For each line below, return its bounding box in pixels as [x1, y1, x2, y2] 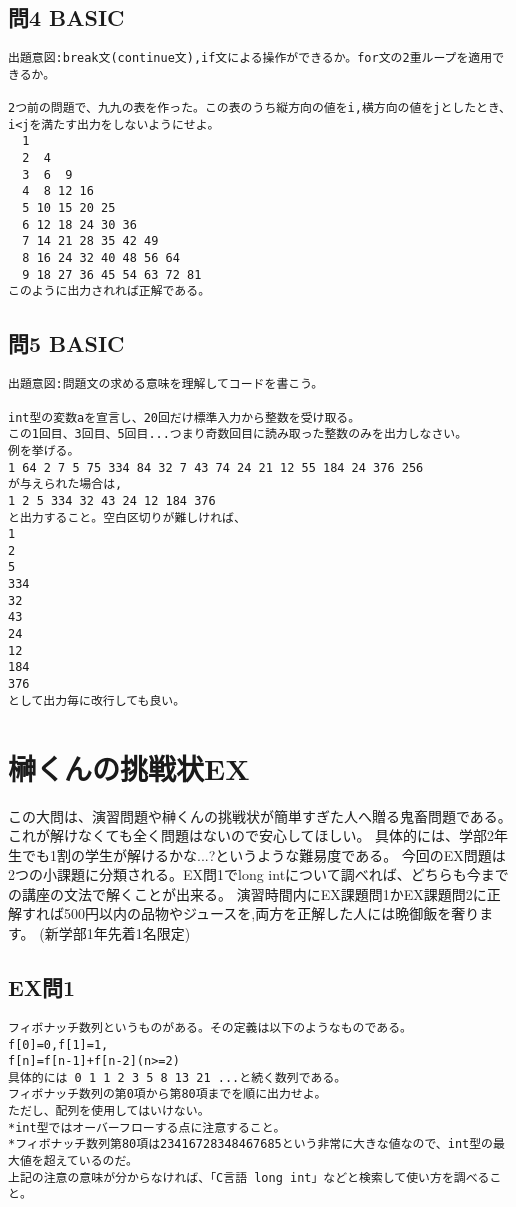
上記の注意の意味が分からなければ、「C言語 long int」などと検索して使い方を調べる [8, 1170, 490, 1185]
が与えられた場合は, [8, 477, 123, 492]
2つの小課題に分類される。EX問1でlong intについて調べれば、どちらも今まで [8, 864, 509, 885]
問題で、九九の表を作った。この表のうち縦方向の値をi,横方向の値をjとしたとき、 [50, 101, 511, 116]
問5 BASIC [8, 328, 125, 359]
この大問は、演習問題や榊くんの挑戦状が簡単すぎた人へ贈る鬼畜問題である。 [8, 805, 512, 826]
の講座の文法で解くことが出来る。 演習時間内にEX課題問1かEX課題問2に [8, 883, 487, 904]
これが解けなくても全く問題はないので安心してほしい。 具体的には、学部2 [8, 825, 495, 846]
